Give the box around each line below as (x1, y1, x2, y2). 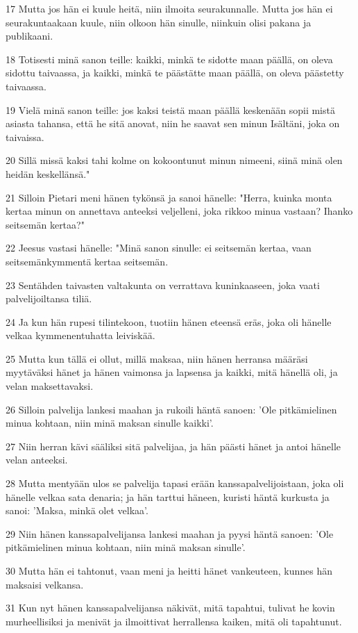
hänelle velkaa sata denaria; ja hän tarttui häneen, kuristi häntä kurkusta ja (6, 489, 330, 504)
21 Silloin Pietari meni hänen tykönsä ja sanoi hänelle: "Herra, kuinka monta (6, 190, 332, 204)
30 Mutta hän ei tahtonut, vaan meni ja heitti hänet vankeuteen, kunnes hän (6, 564, 333, 577)
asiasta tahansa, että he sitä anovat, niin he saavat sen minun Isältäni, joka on (6, 116, 340, 131)
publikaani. (6, 28, 53, 43)
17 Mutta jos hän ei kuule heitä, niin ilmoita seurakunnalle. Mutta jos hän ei (6, 1, 333, 15)
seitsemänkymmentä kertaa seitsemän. (6, 254, 169, 268)
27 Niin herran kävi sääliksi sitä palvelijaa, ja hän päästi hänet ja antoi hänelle (6, 438, 341, 453)
